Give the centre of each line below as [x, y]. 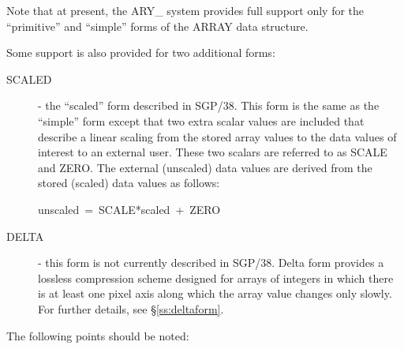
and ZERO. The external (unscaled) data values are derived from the [205, 167]
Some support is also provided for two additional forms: [141, 53]
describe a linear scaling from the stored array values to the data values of [217, 136]
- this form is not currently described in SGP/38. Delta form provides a [211, 263]
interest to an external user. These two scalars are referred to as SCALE [213, 152]
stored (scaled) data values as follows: [129, 183]
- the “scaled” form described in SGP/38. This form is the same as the [209, 105]
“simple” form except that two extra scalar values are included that [201, 120]
